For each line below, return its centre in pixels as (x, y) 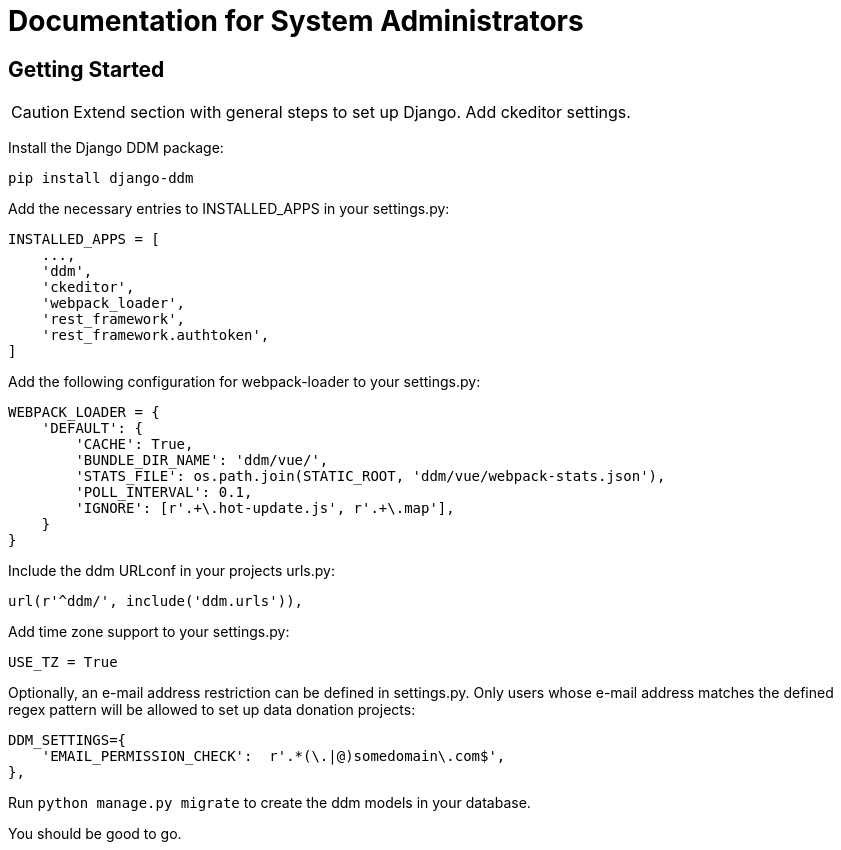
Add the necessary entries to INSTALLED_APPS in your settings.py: (229, 209)
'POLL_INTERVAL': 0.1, (164, 492)
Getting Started (86, 69)
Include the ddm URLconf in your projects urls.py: (171, 571)
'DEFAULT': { (92, 428)
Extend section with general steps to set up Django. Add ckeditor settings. (352, 112)
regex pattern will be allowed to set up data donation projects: (212, 710)
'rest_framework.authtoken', (155, 335)
